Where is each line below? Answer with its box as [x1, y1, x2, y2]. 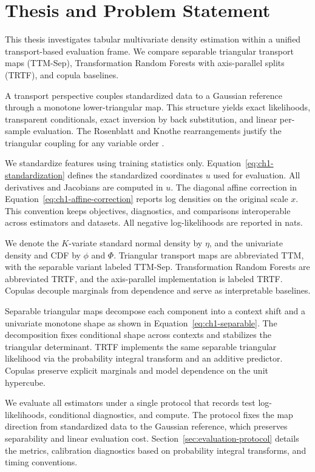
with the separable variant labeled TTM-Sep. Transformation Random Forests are [5, 260, 310, 273]
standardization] [5, 169, 65, 181]
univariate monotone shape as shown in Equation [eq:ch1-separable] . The [5, 316, 277, 329]
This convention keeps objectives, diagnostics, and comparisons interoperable [5, 204, 291, 217]
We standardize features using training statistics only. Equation [5, 157, 241, 169]
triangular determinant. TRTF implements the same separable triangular [5, 340, 277, 352]
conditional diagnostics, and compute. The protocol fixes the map [49, 408, 293, 420]
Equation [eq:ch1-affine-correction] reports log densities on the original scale [5, 192, 288, 205]
